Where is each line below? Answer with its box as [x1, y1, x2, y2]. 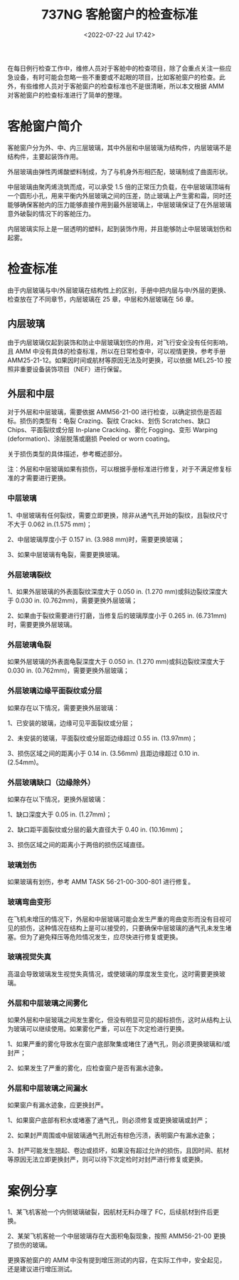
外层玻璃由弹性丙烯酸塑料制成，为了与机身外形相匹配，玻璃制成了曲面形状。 [7, 167, 232, 175]
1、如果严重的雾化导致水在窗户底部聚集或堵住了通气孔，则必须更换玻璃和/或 [7, 1040, 230, 1048]
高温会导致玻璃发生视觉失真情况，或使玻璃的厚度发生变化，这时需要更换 [7, 969, 219, 978]
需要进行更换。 [26, 473, 70, 482]
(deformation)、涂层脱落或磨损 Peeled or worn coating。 [7, 434, 174, 443]
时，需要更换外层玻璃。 [7, 620, 76, 629]
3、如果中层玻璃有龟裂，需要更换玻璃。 [7, 550, 124, 558]
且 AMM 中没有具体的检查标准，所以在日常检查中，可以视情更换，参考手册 [7, 347, 226, 355]
